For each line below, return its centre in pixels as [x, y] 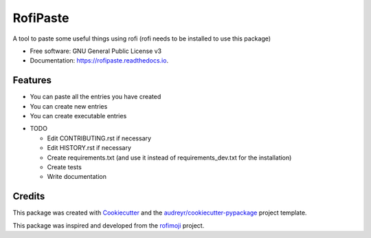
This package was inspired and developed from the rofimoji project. [109, 225]
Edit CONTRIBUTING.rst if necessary [99, 138]
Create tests [64, 167]
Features [32, 80]
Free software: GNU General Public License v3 [96, 51]
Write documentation [77, 177]
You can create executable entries [78, 116]
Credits [29, 196]
